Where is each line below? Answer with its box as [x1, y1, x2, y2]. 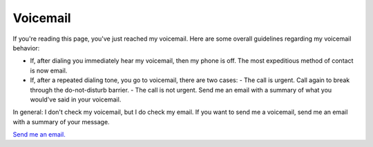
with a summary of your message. [12, 117, 110, 126]
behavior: [12, 43, 40, 52]
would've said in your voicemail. [30, 95, 122, 104]
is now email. [30, 66, 68, 75]
